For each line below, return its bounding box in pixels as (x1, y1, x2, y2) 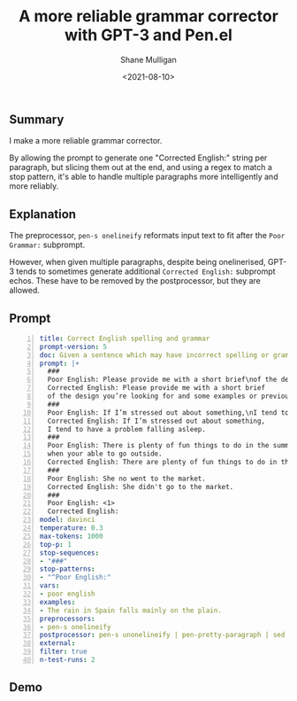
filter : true (39, 647, 88, 657)
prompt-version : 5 (39, 342, 108, 351)
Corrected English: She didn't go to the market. (47, 482, 234, 491)
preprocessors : (39, 614, 95, 623)
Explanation (9, 206, 77, 222)
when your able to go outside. (47, 449, 163, 458)
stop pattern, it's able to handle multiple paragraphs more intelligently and (9, 171, 278, 183)
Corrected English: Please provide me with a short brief (47, 384, 266, 393)
